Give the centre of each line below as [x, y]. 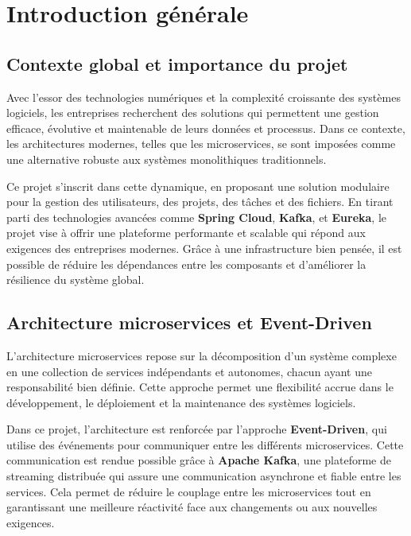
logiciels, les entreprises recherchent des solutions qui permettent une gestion [193, 113]
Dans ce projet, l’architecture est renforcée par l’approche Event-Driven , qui [197, 429]
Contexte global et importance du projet [177, 63]
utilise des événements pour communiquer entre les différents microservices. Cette [205, 444]
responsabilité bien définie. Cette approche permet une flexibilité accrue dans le [200, 387]
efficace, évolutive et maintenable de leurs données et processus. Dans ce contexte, [206, 128]
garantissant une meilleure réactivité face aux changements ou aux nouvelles [192, 507]
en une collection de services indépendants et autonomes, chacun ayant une [189, 371]
